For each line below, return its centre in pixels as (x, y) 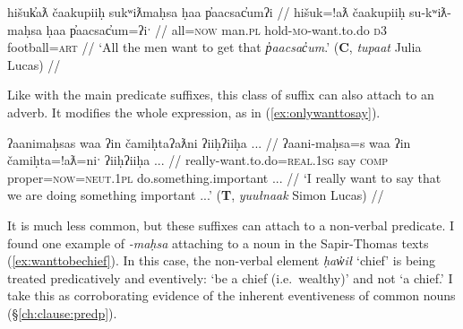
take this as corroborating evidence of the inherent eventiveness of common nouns (231, 295)
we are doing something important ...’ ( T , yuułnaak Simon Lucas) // (196, 195)
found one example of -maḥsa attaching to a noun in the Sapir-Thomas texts (218, 242)
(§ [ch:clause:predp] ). (62, 312)
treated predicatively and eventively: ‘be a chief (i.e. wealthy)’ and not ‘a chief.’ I (230, 277)
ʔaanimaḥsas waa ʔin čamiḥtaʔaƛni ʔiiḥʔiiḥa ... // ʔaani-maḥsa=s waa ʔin (209, 142)
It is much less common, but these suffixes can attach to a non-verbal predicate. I (231, 225)
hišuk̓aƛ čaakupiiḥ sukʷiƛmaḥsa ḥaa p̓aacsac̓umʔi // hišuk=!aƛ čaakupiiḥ (206, 12)
